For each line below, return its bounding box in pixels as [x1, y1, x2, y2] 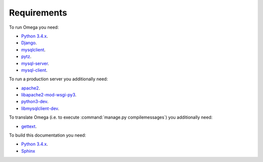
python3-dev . [21, 99, 49, 105]
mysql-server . [21, 60, 49, 66]
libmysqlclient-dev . [21, 105, 59, 111]
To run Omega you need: [9, 24, 59, 30]
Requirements [9, 7, 68, 18]
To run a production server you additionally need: [9, 76, 108, 82]
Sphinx [21, 148, 36, 154]
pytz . [21, 54, 32, 59]
